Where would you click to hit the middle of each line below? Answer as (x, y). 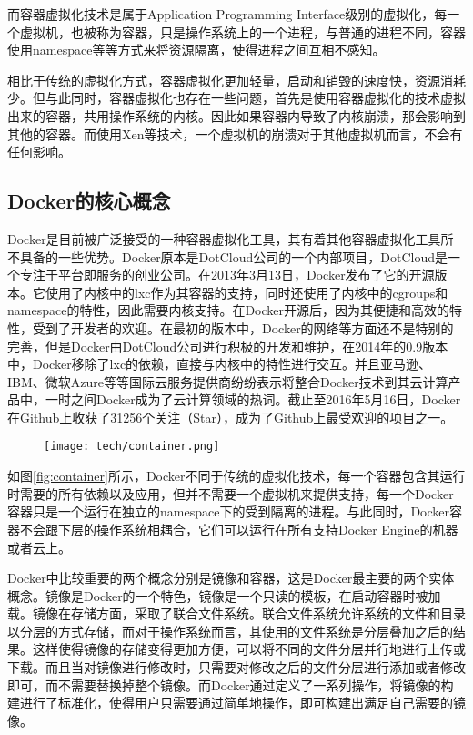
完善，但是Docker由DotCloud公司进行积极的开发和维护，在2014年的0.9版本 (228, 346)
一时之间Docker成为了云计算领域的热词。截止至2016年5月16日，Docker (253, 399)
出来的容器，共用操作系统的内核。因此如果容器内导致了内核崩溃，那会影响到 (236, 115)
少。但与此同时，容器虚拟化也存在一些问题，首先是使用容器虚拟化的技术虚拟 (236, 98)
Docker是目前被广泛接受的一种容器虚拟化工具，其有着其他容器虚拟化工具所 (231, 238)
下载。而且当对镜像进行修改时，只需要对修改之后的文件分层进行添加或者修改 (236, 667)
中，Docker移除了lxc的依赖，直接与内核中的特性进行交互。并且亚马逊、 (220, 364)
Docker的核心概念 (89, 201)
